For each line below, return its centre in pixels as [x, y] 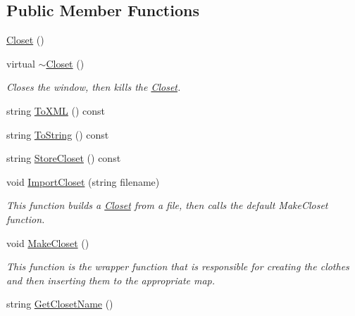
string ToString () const [58, 134]
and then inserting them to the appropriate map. [111, 280]
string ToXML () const [56, 110]
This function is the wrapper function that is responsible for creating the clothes [178, 266]
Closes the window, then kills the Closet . [94, 87]
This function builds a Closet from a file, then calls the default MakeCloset [167, 205]
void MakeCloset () [48, 242]
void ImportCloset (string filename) [83, 181]
